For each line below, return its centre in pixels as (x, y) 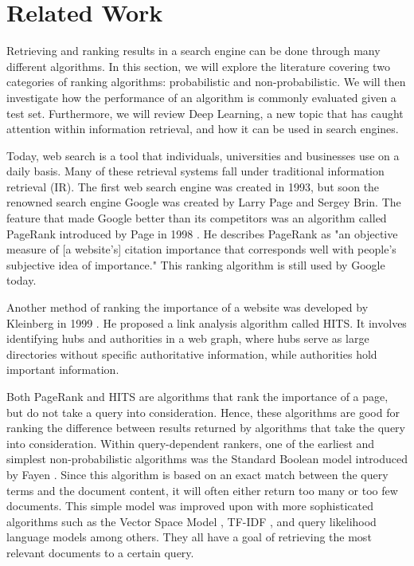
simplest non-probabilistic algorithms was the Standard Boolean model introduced (207, 459)
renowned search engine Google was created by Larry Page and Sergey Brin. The (204, 202)
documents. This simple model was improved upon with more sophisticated (190, 506)
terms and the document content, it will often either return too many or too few (202, 490)
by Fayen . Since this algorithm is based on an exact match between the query (197, 474)
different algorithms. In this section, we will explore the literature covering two (198, 66)
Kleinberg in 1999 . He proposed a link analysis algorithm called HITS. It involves (207, 322)
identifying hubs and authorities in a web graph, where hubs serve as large (188, 338)
